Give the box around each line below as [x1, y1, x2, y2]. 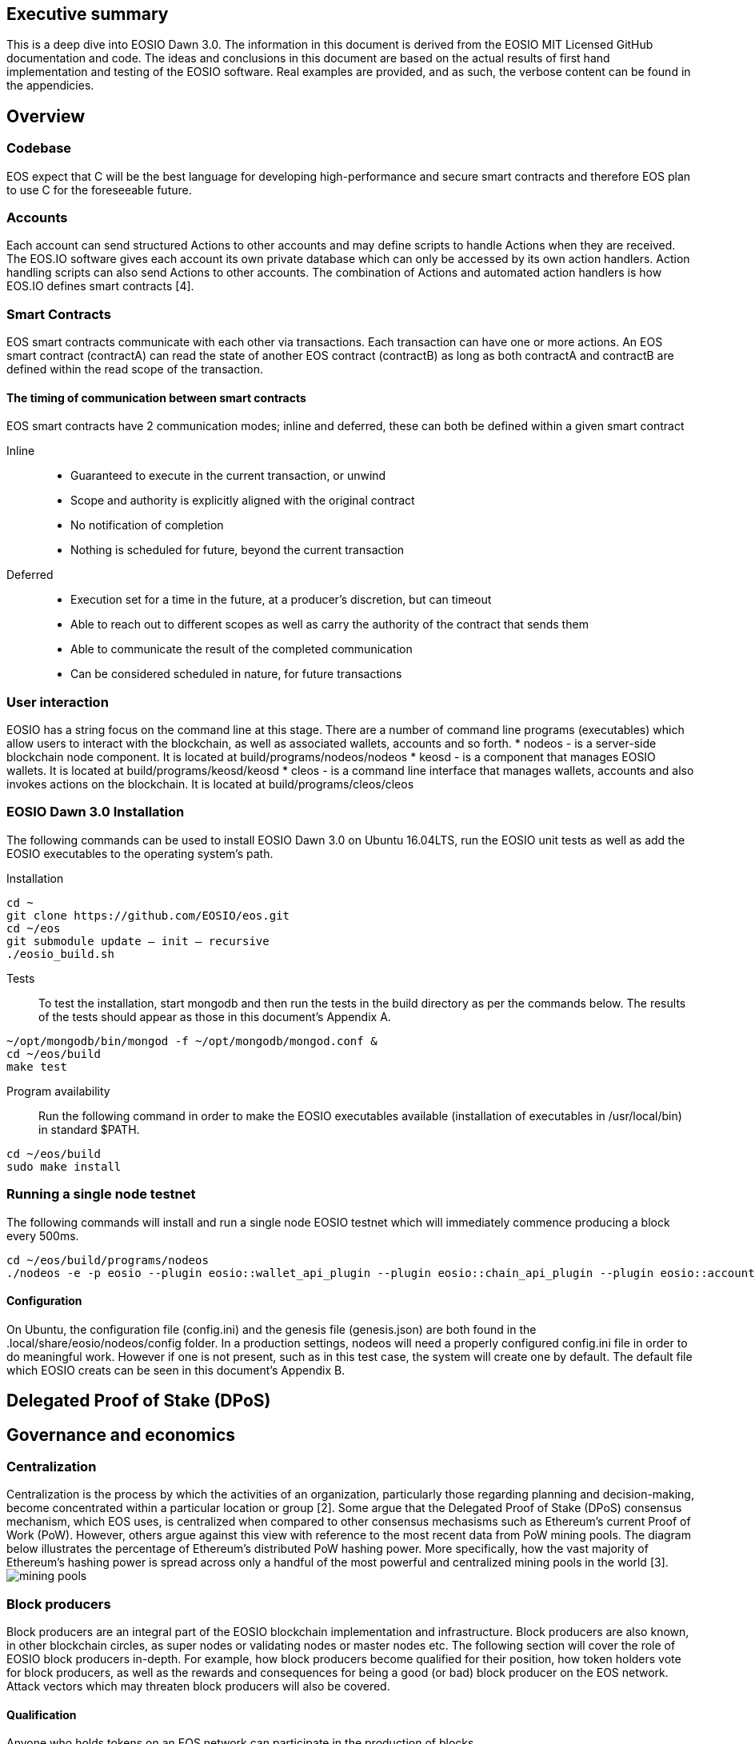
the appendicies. [6, 78, 94, 93]
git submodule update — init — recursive [6, 934, 270, 948]
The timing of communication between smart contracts [6, 390, 306, 405]
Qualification [6, 1707, 77, 1722]
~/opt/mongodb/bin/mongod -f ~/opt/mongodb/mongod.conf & [6, 1034, 377, 1048]
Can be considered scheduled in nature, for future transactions [70, 667, 402, 681]
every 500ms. [6, 1228, 79, 1243]
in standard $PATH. [38, 1122, 140, 1136]
